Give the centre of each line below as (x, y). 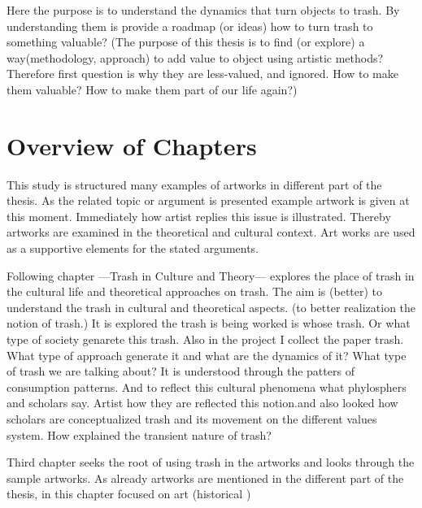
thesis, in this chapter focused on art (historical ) (129, 494)
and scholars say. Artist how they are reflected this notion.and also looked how (202, 403)
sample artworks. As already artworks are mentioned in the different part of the (205, 478)
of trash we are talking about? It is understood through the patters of (181, 371)
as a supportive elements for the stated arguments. (133, 248)
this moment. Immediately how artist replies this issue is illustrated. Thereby (199, 216)
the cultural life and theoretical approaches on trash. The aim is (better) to (195, 291)
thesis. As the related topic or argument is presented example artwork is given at (208, 200)
